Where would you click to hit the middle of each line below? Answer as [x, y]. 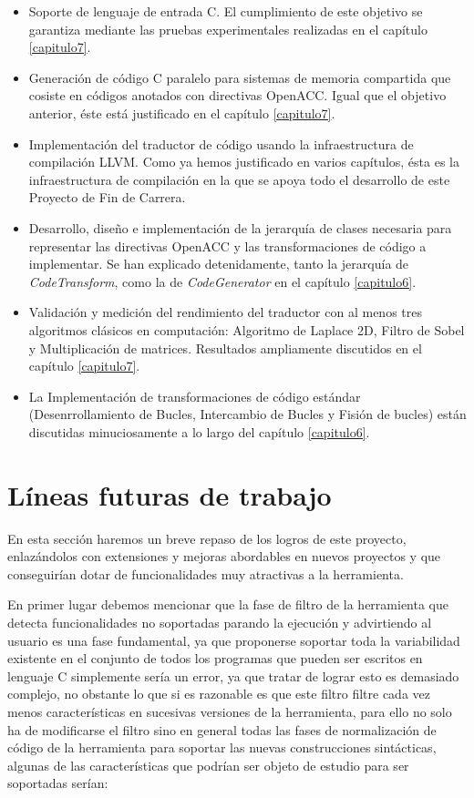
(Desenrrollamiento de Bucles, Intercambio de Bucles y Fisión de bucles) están [247, 414]
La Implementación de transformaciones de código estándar [195, 396]
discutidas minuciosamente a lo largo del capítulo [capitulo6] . [199, 431]
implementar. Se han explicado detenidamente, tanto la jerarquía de [219, 264]
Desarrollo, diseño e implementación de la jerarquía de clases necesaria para [240, 227]
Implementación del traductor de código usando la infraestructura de [221, 143]
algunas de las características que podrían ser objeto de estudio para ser [208, 765]
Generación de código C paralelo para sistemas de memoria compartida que [240, 77]
